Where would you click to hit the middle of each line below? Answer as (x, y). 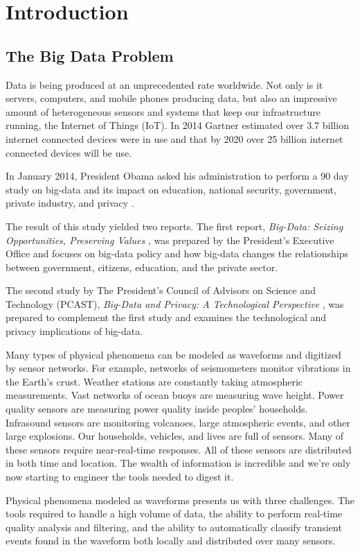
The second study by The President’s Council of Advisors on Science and (161, 290)
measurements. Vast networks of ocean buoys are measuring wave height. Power (175, 395)
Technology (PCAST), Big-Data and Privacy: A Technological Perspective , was (175, 303)
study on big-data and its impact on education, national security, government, (171, 189)
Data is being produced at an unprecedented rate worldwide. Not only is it (164, 84)
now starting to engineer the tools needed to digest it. (120, 477)
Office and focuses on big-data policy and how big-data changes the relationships (177, 253)
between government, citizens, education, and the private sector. (142, 267)
